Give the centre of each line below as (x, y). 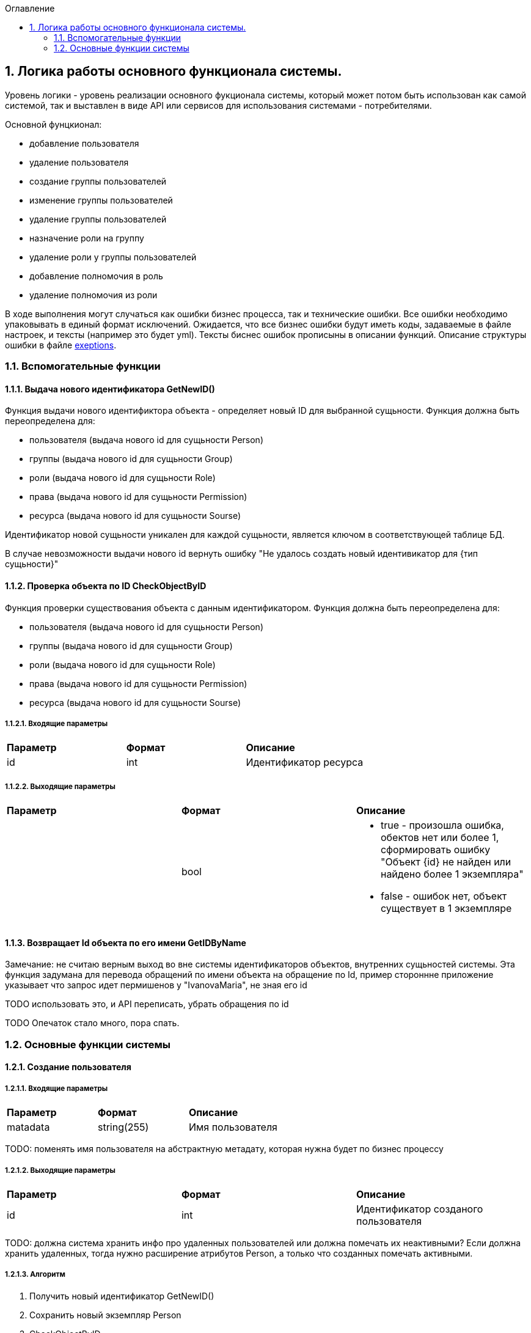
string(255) (123, 1127)
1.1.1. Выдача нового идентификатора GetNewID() (110, 389)
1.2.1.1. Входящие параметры (57, 1088)
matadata (28, 1127)
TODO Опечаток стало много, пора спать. (92, 1023)
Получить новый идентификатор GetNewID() (122, 1296)
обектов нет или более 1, (440, 838)
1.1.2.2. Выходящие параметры (60, 786)
